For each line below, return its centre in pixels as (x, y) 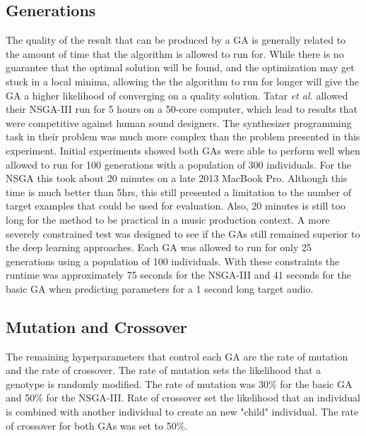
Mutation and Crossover (96, 326)
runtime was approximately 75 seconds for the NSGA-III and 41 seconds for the (179, 275)
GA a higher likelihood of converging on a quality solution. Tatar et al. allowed (177, 95)
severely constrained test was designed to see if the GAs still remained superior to (183, 233)
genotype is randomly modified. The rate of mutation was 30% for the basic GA (179, 383)
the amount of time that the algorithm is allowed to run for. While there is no (175, 53)
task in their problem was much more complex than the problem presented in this (183, 137)
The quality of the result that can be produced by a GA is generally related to (176, 40)
